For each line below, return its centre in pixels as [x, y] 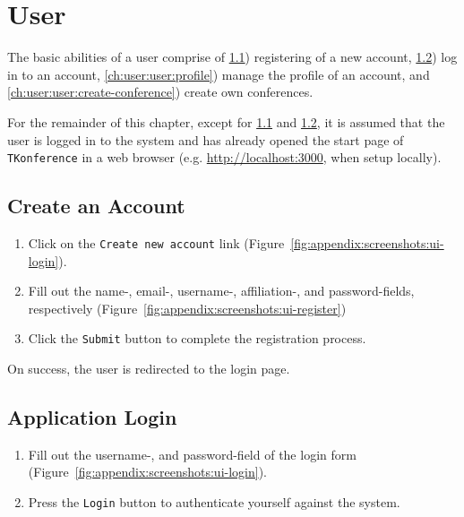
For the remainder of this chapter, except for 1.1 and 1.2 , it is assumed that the [226, 121]
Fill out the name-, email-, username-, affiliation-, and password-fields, [221, 291]
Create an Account [96, 206]
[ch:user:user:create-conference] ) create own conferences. [160, 92]
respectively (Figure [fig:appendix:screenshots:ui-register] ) [187, 308]
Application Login [92, 417]
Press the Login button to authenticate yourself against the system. [214, 502]
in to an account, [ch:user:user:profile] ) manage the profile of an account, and [219, 74]
